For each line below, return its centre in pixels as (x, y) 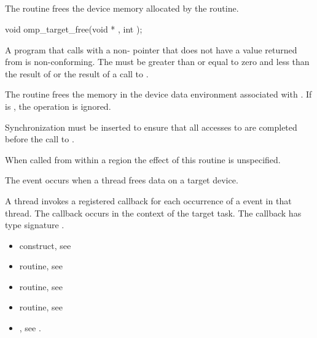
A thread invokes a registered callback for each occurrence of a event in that (148, 200)
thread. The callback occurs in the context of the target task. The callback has (153, 213)
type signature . (35, 225)
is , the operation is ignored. (58, 106)
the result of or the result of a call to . (77, 73)
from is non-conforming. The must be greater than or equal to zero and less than (157, 62)
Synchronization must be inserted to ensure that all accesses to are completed (151, 127)
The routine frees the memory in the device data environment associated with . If (158, 94)
